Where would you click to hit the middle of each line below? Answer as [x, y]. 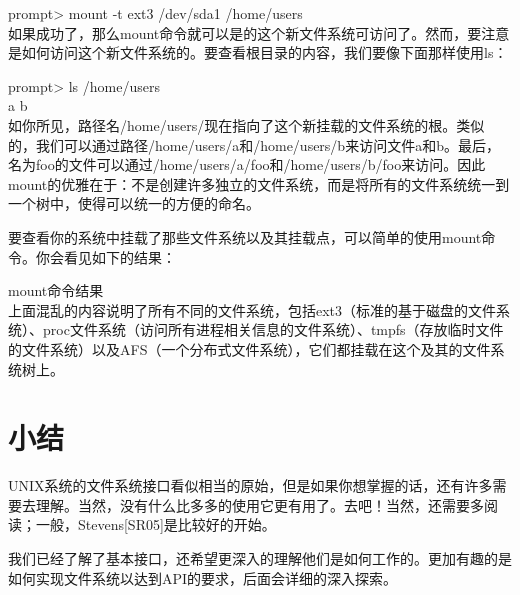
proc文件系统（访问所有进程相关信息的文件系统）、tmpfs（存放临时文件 [273, 329]
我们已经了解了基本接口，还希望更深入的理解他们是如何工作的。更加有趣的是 [260, 558]
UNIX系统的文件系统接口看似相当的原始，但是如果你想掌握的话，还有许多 [250, 485]
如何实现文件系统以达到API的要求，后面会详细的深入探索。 [203, 577]
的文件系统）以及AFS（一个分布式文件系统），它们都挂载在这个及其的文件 [249, 348]
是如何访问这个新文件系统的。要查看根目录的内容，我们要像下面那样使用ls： [258, 52]
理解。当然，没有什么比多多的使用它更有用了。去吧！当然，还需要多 [259, 504]
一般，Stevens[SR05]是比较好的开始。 [155, 524]
